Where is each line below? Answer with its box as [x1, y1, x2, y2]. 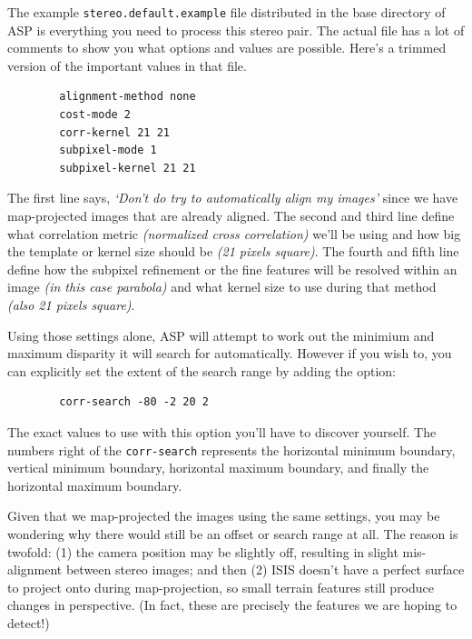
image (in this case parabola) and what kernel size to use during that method [7, 277, 437, 296]
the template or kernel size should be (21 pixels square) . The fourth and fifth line [7, 242, 459, 261]
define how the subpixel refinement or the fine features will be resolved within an [7, 259, 457, 278]
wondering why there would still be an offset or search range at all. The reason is [7, 524, 458, 543]
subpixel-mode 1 [59, 144, 157, 157]
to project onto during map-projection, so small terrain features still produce [7, 577, 435, 596]
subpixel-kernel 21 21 [59, 161, 196, 175]
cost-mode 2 [59, 108, 132, 122]
